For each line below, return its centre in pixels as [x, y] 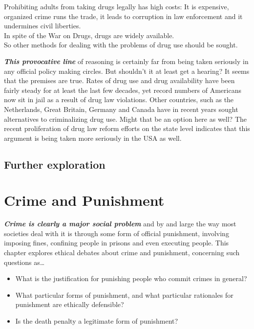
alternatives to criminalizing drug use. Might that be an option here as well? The [125, 119]
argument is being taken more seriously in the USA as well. [93, 138]
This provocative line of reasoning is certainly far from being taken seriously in [126, 61]
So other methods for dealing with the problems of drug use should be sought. [121, 45]
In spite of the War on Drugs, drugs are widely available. [89, 35]
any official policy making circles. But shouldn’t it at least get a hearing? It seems [127, 71]
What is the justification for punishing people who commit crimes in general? [131, 278]
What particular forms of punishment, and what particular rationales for [124, 295]
